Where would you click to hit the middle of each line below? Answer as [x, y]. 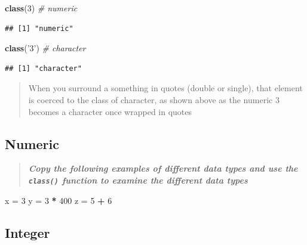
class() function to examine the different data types [138, 180]
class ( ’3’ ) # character [45, 48]
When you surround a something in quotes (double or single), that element [165, 88]
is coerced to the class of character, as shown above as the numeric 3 [154, 99]
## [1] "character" [43, 68]
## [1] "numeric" [39, 28]
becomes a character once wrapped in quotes [110, 111]
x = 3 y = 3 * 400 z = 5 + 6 [59, 200]
